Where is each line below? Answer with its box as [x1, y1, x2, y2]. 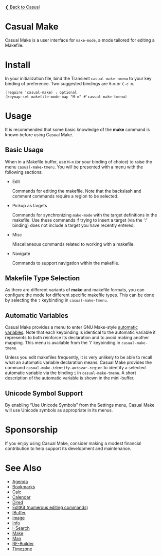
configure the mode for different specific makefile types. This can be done [5, 292, 155, 298]
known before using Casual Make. [5, 131, 73, 138]
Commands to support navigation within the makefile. [12, 260, 120, 266]
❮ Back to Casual [5, 4, 40, 10]
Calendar [12, 494, 31, 500]
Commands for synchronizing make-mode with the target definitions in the [12, 212, 157, 218]
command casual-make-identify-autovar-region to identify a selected [5, 365, 146, 371]
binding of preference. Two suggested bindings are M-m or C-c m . [5, 80, 135, 87]
